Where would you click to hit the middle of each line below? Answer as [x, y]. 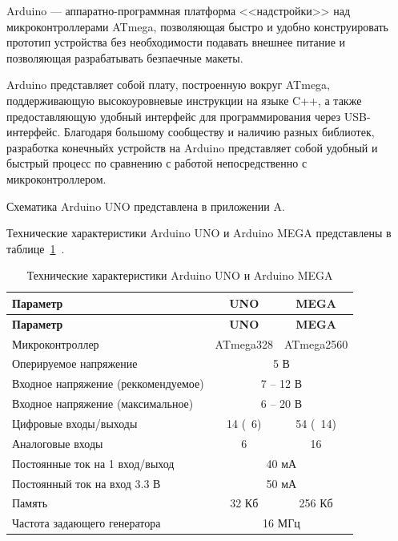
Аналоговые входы [58, 443]
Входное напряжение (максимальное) [103, 404]
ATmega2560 [316, 343]
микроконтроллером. [56, 178]
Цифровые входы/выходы [75, 423]
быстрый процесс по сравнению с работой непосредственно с [157, 163]
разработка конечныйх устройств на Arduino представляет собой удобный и [192, 147]
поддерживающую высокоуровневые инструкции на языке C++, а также [184, 100]
